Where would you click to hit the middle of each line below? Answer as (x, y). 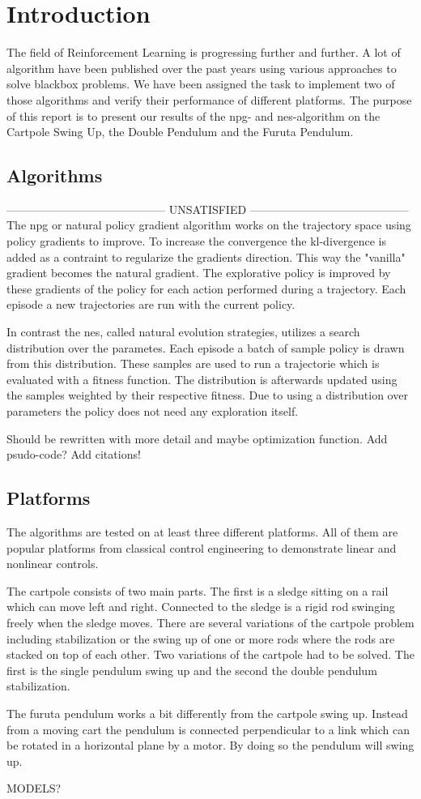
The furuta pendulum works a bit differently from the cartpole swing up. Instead (207, 713)
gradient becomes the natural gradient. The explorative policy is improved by (199, 273)
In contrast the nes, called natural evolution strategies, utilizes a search (183, 332)
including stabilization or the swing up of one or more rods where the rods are (201, 638)
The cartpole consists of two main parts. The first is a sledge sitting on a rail (198, 590)
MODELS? (34, 788)
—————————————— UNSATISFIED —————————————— (208, 209)
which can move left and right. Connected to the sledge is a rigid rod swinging (201, 607)
